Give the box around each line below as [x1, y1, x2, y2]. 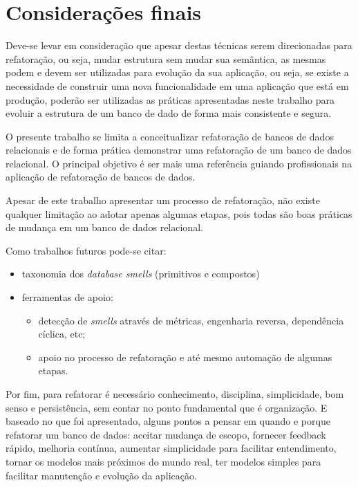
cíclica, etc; [38, 327, 86, 341]
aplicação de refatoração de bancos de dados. [6, 169, 196, 184]
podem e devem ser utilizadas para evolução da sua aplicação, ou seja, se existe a [6, 65, 349, 80]
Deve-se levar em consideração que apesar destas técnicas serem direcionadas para [6, 38, 352, 53]
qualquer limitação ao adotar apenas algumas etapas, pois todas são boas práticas [6, 206, 352, 221]
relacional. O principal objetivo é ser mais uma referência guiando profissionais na [6, 156, 352, 170]
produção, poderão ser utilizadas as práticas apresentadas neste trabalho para [6, 92, 335, 107]
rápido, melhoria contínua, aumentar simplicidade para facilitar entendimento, [6, 441, 337, 455]
